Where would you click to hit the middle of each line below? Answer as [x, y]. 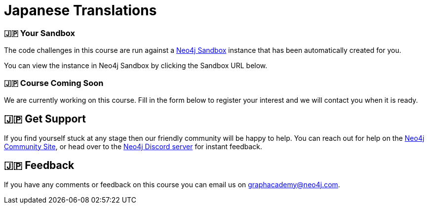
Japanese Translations [80, 10]
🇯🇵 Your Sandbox [39, 33]
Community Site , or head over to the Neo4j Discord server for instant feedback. [133, 146]
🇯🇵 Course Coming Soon [54, 83]
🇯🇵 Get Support [45, 119]
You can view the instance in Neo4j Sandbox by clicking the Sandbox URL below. [136, 66]
